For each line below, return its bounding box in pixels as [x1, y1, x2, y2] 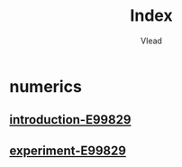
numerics [9, 76, 83, 97]
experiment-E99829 [9, 143, 126, 158]
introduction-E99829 [9, 112, 132, 127]
